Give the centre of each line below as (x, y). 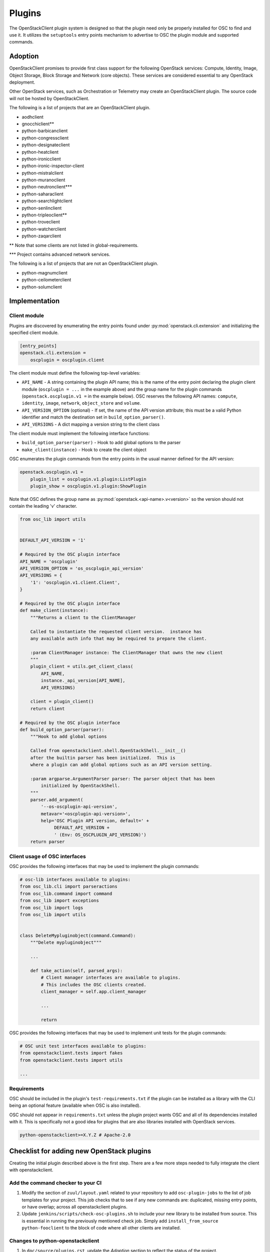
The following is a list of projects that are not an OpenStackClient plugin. (84, 263)
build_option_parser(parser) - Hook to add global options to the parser (101, 443)
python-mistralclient (42, 173)
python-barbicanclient (45, 131)
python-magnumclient (44, 272)
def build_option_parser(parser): (62, 729)
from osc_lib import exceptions (59, 901)
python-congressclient (45, 138)
